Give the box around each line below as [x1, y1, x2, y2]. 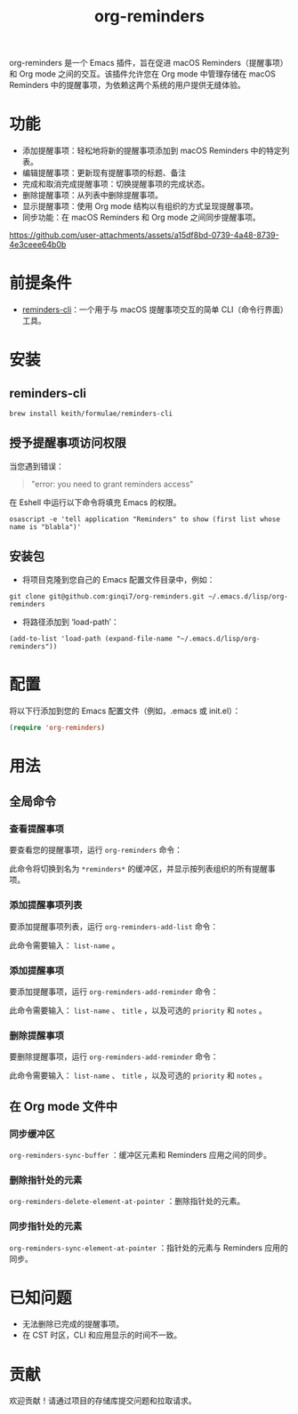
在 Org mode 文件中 [9, 1098, 118, 1113]
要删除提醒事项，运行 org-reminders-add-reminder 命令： [9, 1051, 220, 1062]
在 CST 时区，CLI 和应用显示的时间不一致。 [21, 1330, 182, 1340]
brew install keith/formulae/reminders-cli [9, 409, 173, 419]
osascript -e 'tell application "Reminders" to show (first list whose [9, 514, 280, 524]
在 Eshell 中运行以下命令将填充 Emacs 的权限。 [9, 496, 181, 508]
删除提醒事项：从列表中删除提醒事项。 [21, 189, 163, 201]
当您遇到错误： [9, 461, 64, 471]
